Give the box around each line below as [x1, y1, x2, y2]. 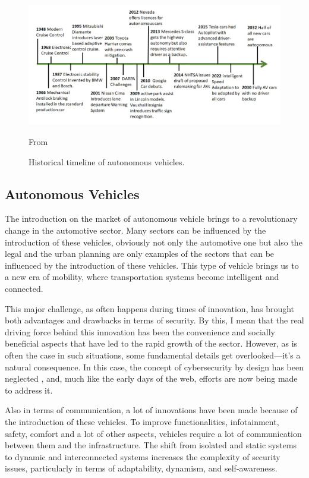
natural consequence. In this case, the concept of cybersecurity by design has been [5, 360, 304, 373]
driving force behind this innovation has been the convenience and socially [5, 325, 275, 338]
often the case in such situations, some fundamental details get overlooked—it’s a [5, 348, 301, 361]
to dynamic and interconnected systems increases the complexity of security [5, 450, 280, 463]
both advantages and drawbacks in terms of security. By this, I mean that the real [5, 314, 304, 326]
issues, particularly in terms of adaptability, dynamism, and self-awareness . [5, 462, 278, 474]
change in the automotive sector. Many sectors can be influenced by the [5, 224, 266, 237]
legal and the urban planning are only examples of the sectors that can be [5, 247, 275, 260]
